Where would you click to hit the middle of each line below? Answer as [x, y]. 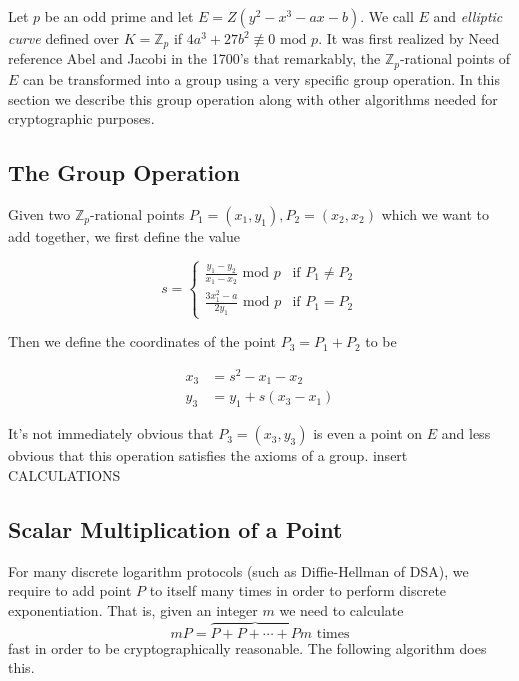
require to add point [70, 590]
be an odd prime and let [119, 16]
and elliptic [468, 16]
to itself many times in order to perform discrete [298, 590]
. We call [387, 16]
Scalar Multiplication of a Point [175, 528]
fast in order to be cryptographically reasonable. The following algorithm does [247, 647]
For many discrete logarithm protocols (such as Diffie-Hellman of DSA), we [238, 570]
